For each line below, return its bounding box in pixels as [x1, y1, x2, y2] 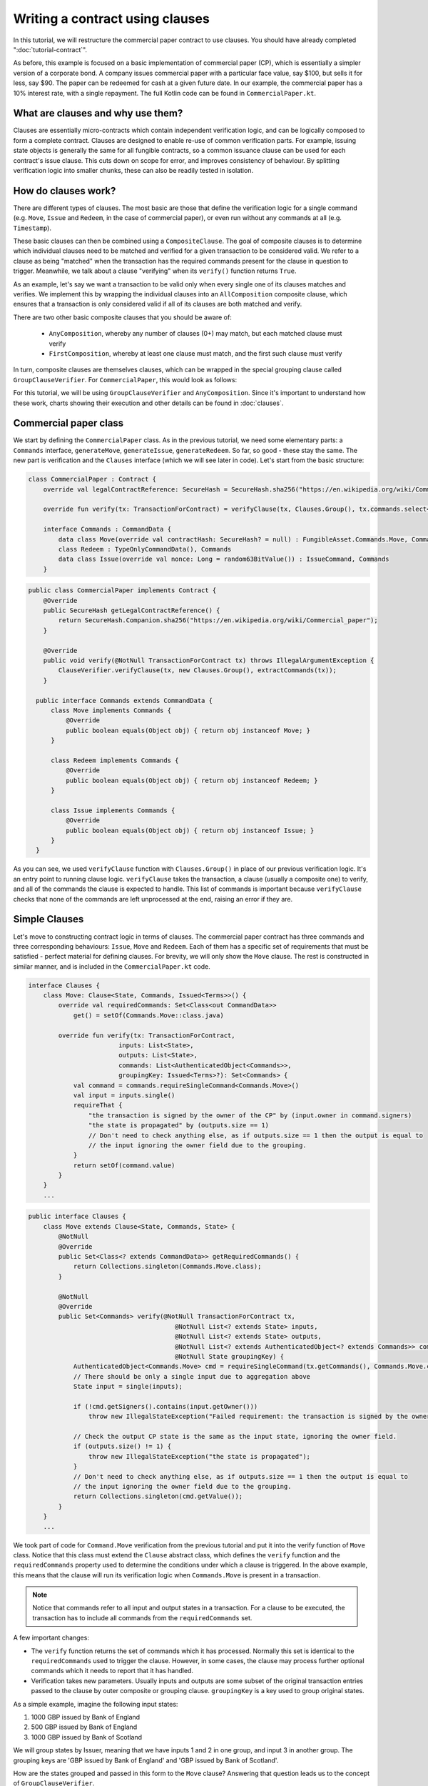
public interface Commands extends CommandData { [36, 697, 213, 704]
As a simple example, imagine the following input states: [13, 1700, 178, 1708]
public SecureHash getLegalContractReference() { [43, 607, 220, 614]
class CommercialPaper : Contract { [28, 475, 157, 484]
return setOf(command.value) [73, 1161, 175, 1169]
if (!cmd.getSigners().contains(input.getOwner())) [73, 1402, 258, 1410]
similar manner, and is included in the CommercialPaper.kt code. [13, 962, 210, 971]
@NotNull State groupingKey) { [175, 1352, 285, 1360]
